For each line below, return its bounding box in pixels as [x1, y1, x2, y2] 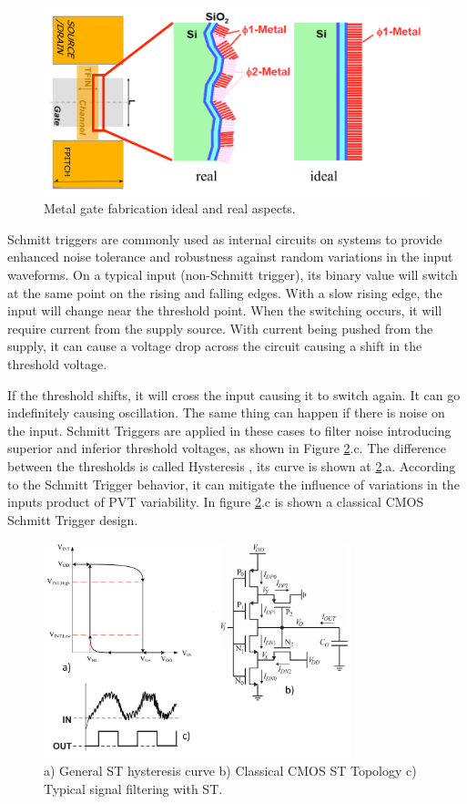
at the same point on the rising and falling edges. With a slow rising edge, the [7, 283, 442, 302]
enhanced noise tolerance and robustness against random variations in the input [7, 247, 453, 266]
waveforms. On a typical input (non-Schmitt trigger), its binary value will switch [7, 264, 458, 283]
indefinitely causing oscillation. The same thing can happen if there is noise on [7, 403, 445, 422]
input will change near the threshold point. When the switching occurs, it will [7, 301, 442, 320]
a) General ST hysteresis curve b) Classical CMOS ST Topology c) [44, 761, 417, 780]
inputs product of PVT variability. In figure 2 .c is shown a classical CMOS [7, 492, 424, 511]
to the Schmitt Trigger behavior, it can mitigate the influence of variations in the [7, 474, 460, 493]
